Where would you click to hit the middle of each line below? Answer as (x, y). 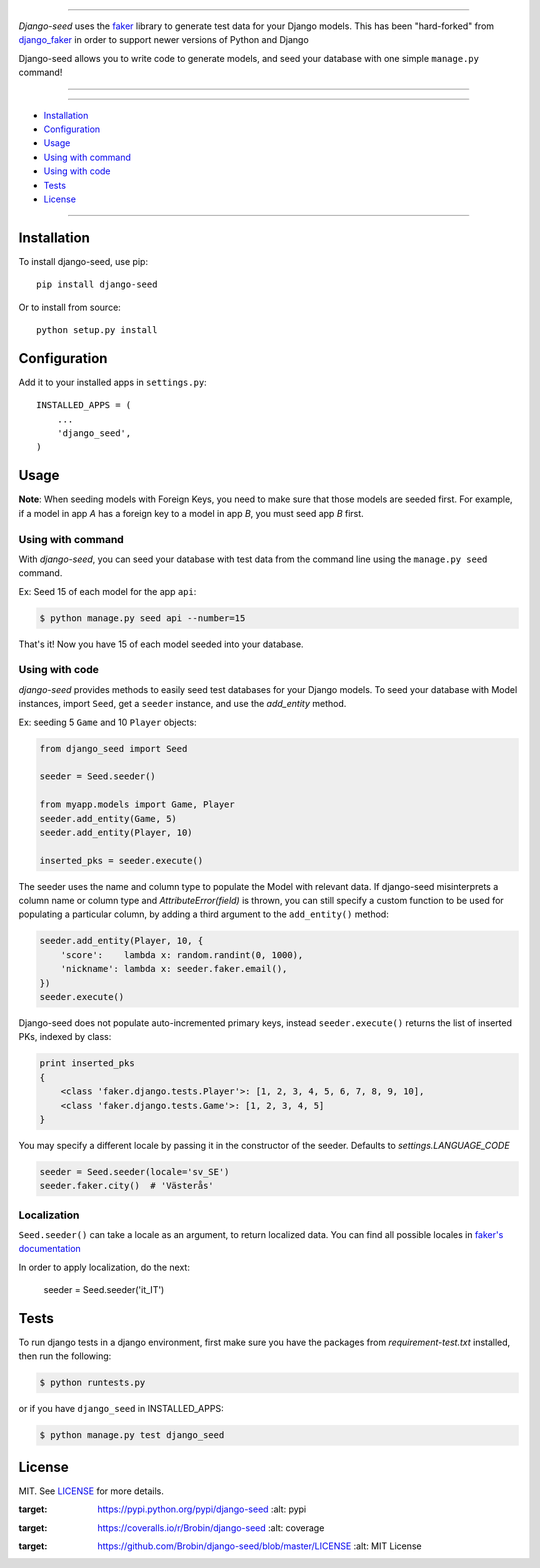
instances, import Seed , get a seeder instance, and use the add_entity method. (182, 704)
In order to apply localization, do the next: (104, 1267)
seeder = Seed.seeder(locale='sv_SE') (134, 1171)
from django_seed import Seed (113, 748)
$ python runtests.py (92, 1383)
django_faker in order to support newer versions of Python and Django (163, 40)
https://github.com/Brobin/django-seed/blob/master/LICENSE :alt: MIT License (259, 1546)
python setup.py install (97, 329)
